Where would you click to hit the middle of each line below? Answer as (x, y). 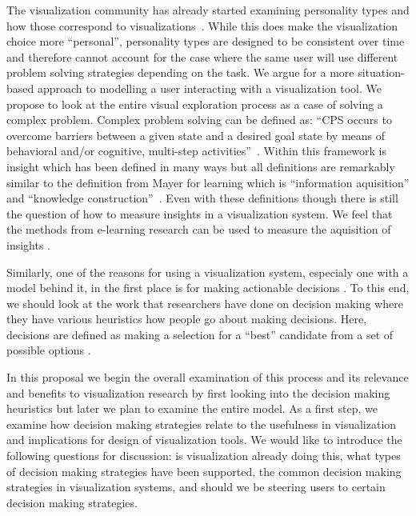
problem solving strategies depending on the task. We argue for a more (180, 72)
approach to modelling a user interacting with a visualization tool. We (209, 88)
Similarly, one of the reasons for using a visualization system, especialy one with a (208, 272)
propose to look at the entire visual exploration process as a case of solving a (195, 104)
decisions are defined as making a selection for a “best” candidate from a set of (200, 334)
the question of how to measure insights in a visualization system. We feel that (200, 213)
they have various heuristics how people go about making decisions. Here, (187, 319)
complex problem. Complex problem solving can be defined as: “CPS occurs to (199, 120)
